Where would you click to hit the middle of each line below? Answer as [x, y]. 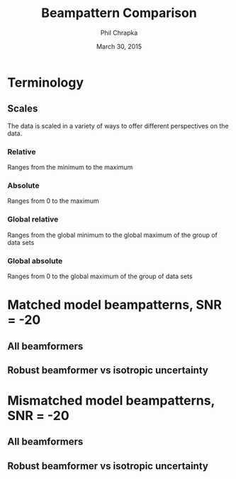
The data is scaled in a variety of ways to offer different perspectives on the [118, 126]
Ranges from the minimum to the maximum [70, 167]
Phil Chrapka [119, 33]
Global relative [33, 219]
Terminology [45, 82]
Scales [23, 109]
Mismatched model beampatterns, [111, 401]
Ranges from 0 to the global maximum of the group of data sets [100, 276]
